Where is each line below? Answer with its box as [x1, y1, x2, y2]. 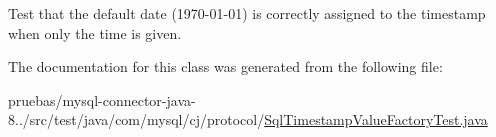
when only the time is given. [8, 22, 182, 43]
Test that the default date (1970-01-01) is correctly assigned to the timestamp [8, 3, 486, 23]
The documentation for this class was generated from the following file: [8, 56, 443, 77]
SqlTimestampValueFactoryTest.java [264, 109, 488, 130]
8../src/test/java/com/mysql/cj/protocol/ [8, 109, 265, 130]
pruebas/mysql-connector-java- [8, 89, 196, 110]
